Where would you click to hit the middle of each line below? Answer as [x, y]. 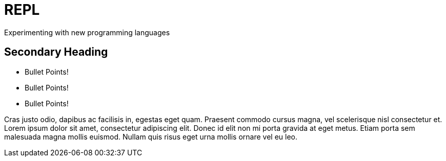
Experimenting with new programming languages [87, 32]
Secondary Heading [56, 52]
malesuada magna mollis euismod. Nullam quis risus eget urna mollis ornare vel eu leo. [151, 136]
